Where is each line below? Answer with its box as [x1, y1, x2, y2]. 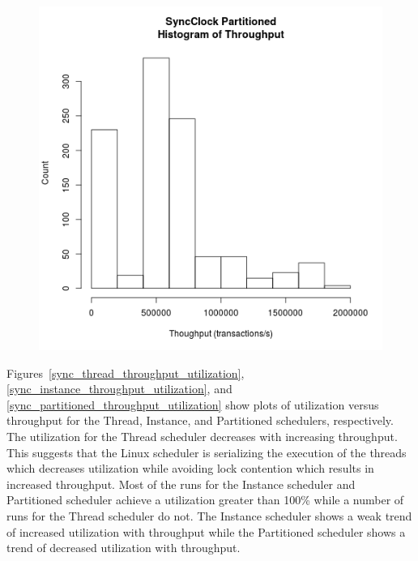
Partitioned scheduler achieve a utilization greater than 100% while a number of [6, 491, 404, 508]
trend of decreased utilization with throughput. [6, 539, 241, 556]
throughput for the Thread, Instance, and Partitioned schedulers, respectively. [6, 412, 394, 429]
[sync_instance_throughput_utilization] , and [6, 380, 232, 397]
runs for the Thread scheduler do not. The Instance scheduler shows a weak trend [6, 507, 412, 524]
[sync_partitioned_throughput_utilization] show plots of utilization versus [6, 396, 379, 413]
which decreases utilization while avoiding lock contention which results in [6, 460, 374, 477]
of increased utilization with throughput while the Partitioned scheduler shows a [6, 523, 406, 540]
